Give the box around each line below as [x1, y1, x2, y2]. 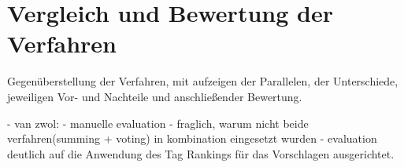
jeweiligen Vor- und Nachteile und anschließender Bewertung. [7, 88, 302, 104]
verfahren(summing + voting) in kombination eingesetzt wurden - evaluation [7, 130, 377, 147]
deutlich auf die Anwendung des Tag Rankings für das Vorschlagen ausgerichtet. [7, 145, 395, 162]
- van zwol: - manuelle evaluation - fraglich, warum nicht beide [7, 114, 309, 131]
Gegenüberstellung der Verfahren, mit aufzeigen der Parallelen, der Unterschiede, [7, 73, 398, 89]
